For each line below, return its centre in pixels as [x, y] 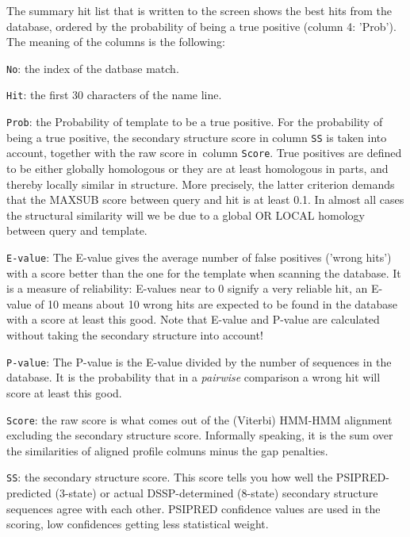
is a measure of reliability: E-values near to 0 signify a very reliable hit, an [187, 288]
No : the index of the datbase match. [93, 68]
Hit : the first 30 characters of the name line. [114, 95]
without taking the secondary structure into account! [135, 335]
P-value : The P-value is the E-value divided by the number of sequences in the [199, 361]
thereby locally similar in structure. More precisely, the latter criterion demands [201, 184]
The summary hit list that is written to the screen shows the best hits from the [199, 10]
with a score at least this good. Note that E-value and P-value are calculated [193, 319]
